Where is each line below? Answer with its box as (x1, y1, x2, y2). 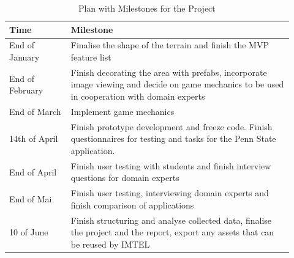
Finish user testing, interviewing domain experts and (70, 186, 269, 199)
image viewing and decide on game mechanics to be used (70, 78, 284, 90)
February (9, 84, 43, 97)
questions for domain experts (70, 171, 179, 184)
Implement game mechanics (70, 105, 175, 117)
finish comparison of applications (70, 198, 194, 211)
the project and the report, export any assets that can (70, 226, 274, 238)
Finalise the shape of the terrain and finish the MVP (70, 39, 269, 51)
